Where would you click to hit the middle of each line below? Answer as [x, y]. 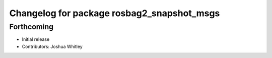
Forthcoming [31, 27]
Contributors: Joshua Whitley [52, 46]
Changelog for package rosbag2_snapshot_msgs [115, 13]
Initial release [36, 39]
